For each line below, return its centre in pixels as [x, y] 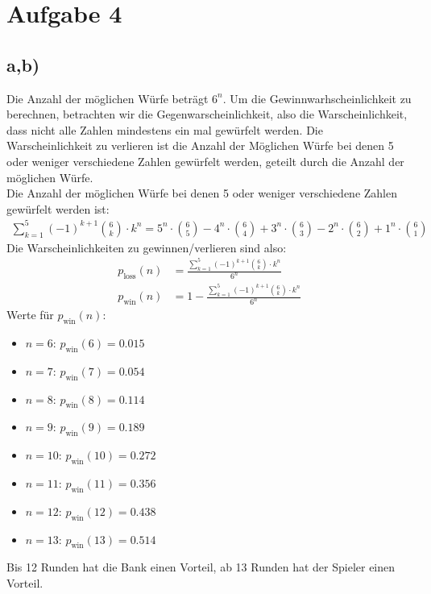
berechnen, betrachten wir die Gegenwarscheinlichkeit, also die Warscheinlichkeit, [207, 114]
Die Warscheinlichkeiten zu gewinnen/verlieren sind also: [147, 247]
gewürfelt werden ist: [58, 208]
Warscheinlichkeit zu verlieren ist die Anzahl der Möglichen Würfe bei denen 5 [200, 145]
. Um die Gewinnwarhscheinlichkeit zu [317, 98]
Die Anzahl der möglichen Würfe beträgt [108, 98]
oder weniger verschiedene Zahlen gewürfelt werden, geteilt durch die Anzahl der [205, 161]
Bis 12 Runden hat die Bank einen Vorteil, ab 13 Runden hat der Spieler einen [201, 567]
